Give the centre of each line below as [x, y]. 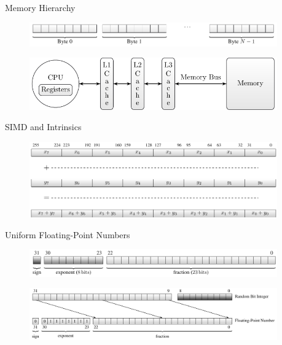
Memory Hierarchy [40, 7]
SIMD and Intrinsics [43, 127]
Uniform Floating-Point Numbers [68, 234]
